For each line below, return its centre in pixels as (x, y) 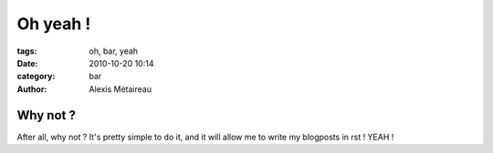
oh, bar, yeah (114, 51)
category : (36, 76)
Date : (27, 63)
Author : (32, 89)
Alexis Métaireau (121, 89)
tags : (27, 51)
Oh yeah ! (54, 24)
